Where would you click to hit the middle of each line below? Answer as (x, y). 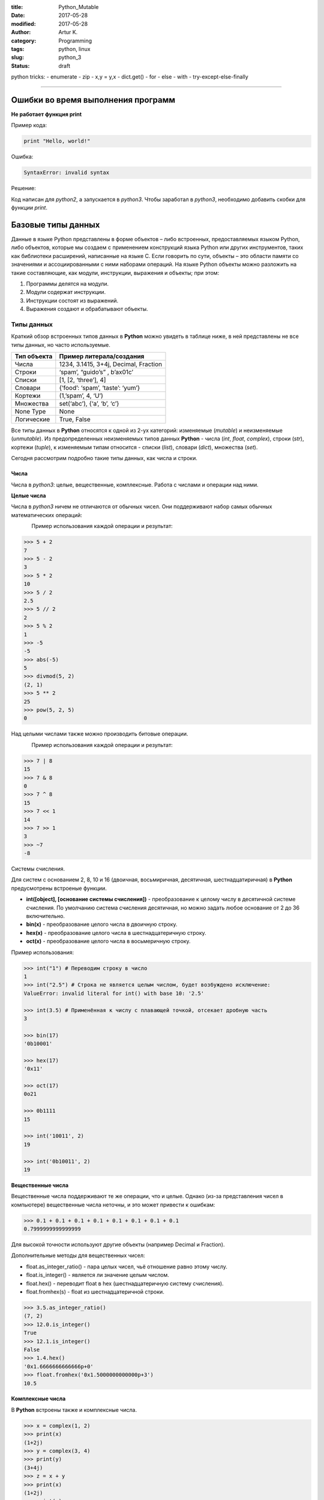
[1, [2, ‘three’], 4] (82, 380)
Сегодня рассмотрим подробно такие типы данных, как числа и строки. (104, 458)
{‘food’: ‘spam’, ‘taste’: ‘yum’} (100, 388)
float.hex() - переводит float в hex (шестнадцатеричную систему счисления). (125, 1283)
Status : (20, 65)
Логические (32, 419)
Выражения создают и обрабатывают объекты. (87, 309)
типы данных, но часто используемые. (61, 344)
